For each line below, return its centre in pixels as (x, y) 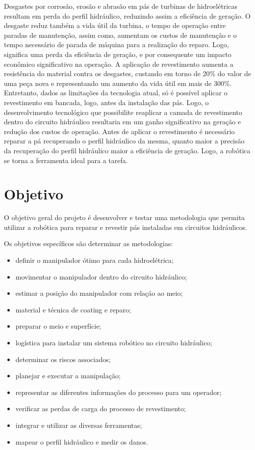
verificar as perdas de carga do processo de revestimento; (101, 408)
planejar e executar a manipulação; (68, 376)
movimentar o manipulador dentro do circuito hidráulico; (101, 276)
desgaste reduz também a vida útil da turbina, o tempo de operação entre (115, 25)
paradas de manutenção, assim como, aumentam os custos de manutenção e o (120, 35)
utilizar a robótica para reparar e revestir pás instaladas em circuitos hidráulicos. (126, 227)
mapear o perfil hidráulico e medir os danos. (82, 441)
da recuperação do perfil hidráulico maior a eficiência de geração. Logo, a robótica (127, 150)
